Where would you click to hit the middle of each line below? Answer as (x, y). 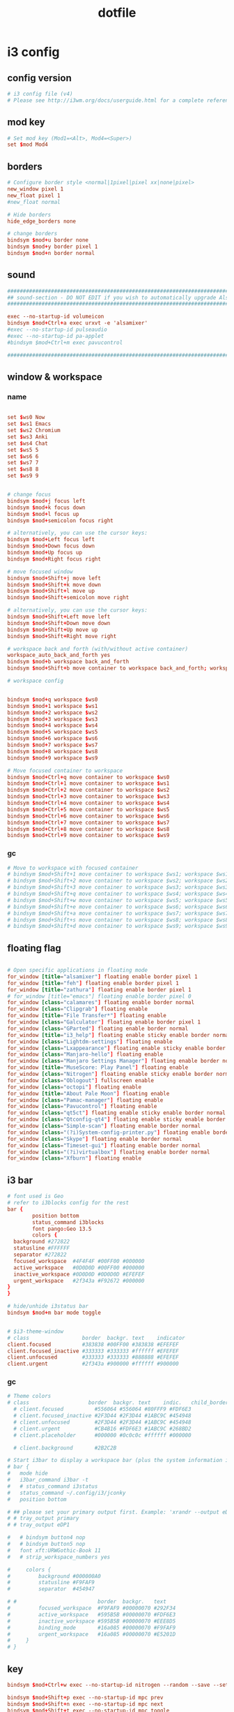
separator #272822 (40, 1255)
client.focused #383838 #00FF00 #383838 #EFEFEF (93, 1344)
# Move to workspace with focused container (73, 868)
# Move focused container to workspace (65, 770)
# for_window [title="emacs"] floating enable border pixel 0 (99, 996)
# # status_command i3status (53, 1486)
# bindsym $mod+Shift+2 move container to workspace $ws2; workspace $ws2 (118, 881)
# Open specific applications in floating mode (78, 971)
